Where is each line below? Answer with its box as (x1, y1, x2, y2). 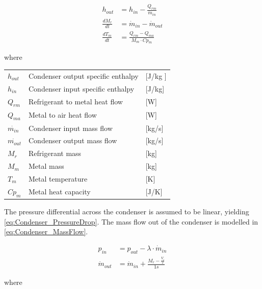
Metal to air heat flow (29, 109, 97, 120)
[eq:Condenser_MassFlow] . (4, 226, 88, 237)
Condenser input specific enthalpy (29, 83, 135, 94)
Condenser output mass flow (29, 135, 117, 146)
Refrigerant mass (29, 148, 82, 159)
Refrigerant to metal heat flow (29, 96, 123, 107)
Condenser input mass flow (29, 122, 113, 133)
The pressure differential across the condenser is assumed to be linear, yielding (4, 206, 249, 217)
